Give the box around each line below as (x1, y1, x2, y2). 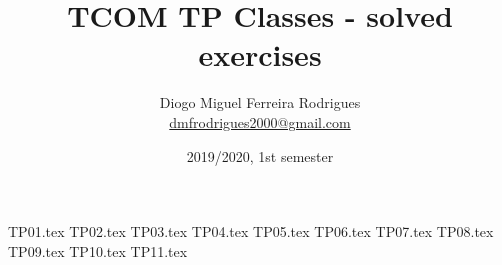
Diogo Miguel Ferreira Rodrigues (159, 92, 361, 113)
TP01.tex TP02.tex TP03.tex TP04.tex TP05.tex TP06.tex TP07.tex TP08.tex (8, 221, 494, 242)
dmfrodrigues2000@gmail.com (169, 111, 351, 132)
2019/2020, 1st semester (186, 145, 334, 166)
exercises (198, 34, 322, 75)
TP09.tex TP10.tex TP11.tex (8, 240, 188, 261)
